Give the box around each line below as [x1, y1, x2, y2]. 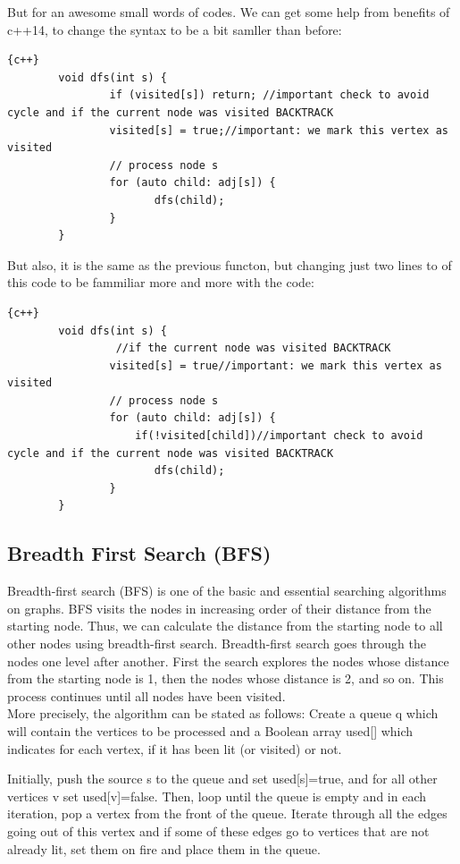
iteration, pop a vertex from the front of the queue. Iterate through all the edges [7, 804, 447, 823]
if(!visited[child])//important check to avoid [135, 429, 423, 443]
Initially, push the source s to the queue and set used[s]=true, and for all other [7, 769, 438, 788]
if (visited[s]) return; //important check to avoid [109, 89, 430, 102]
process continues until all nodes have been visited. [7, 686, 286, 705]
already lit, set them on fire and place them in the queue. [7, 839, 321, 858]
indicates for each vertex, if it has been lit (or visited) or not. [7, 739, 342, 758]
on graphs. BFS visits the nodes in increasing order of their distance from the [7, 598, 431, 617]
